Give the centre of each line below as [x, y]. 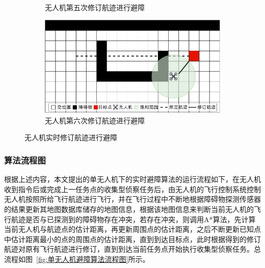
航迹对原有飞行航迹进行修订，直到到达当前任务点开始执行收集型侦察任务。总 [132, 249]
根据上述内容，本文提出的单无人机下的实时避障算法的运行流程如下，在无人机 [132, 179]
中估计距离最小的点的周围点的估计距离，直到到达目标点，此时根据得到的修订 [132, 239]
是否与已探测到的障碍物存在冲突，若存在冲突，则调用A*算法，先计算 [140, 219]
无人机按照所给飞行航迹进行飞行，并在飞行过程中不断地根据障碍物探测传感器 [132, 199]
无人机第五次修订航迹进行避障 [95, 7]
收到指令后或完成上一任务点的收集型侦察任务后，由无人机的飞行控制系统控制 [132, 189]
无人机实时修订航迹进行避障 [71, 137]
